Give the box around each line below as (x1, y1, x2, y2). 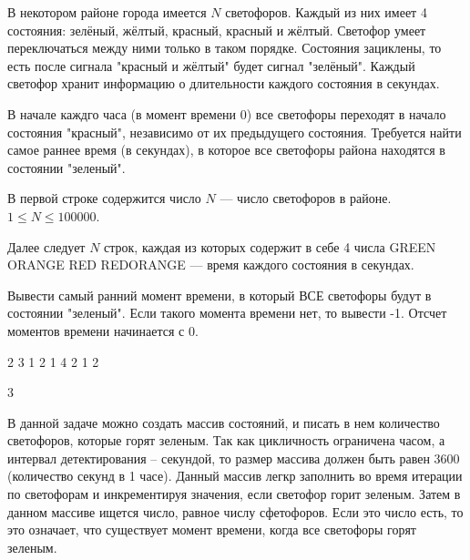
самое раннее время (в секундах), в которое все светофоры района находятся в (7, 140, 445, 159)
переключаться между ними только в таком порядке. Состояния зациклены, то (7, 38, 442, 57)
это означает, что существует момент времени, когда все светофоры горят (7, 520, 416, 539)
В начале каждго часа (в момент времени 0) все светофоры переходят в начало (7, 104, 446, 123)
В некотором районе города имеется (7, 3, 207, 21)
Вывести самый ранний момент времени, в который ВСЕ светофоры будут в (7, 285, 432, 304)
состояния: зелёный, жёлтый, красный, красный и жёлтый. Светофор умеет (7, 20, 426, 39)
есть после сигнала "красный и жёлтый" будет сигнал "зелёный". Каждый (7, 56, 415, 75)
